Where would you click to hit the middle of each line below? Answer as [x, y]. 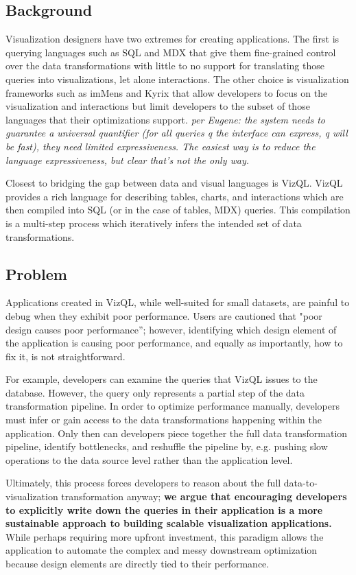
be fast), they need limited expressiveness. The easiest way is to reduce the [161, 146]
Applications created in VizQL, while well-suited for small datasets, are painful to [178, 302]
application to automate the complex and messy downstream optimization [162, 550]
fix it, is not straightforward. [66, 356]
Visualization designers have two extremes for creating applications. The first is [173, 39]
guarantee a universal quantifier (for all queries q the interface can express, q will [177, 133]
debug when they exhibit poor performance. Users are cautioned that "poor [164, 315]
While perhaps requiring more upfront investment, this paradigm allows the [165, 536]
